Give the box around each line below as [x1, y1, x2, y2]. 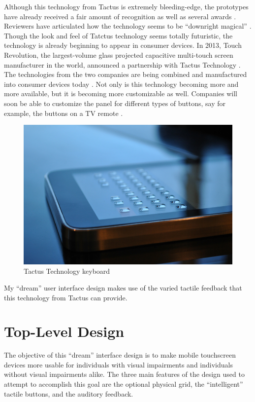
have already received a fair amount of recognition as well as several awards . [4, 11, 236, 21]
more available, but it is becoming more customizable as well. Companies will [4, 88, 237, 99]
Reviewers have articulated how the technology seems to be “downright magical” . [4, 21, 252, 31]
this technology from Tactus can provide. [4, 292, 127, 302]
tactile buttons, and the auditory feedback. [4, 388, 133, 399]
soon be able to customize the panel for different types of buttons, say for [4, 98, 226, 108]
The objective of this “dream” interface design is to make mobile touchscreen [4, 350, 236, 360]
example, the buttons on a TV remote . [4, 108, 123, 118]
